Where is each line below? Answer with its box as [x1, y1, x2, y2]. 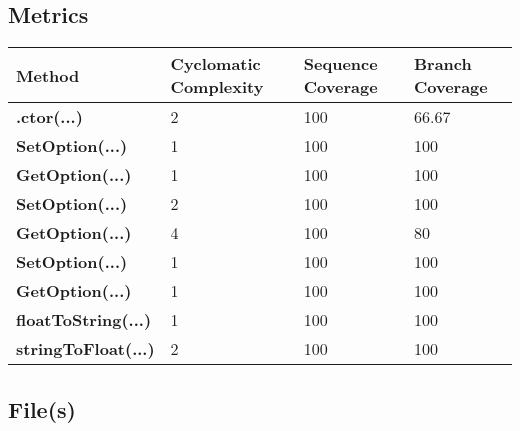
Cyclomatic [170, 52, 261, 76]
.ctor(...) [16, 105, 83, 129]
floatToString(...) [16, 308, 152, 332]
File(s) [8, 393, 76, 424]
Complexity [170, 75, 264, 99]
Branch [413, 52, 472, 76]
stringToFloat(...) [16, 337, 155, 361]
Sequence [303, 52, 378, 76]
